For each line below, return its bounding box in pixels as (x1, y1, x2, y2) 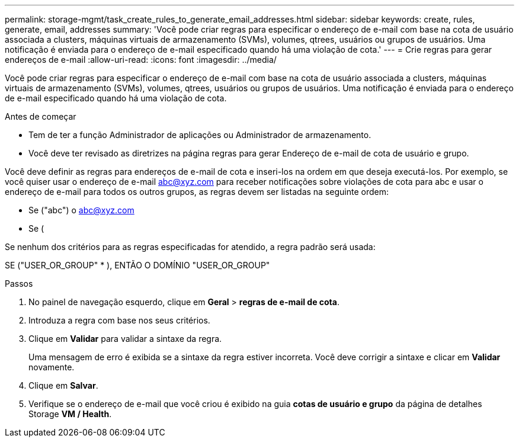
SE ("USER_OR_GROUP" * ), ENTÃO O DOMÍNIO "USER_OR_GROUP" (5, 260, 270, 270)
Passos (5, 278, 33, 289)
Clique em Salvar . (28, 380, 98, 390)
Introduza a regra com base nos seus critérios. (28, 315, 210, 325)
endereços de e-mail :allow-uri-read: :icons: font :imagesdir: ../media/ (5, 55, 277, 65)
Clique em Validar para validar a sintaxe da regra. (28, 334, 222, 344)
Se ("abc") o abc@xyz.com (28, 205, 134, 215)
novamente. (28, 362, 75, 372)
